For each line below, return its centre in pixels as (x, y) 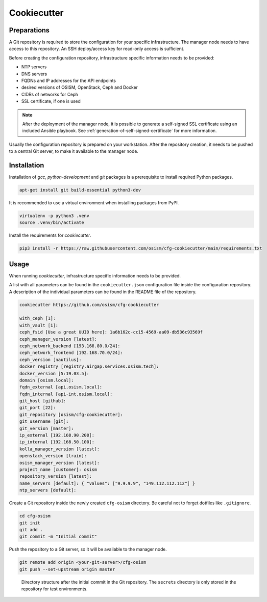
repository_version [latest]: (56, 477)
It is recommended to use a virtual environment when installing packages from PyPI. (94, 203)
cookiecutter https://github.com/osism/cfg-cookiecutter (89, 305)
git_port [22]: (37, 408)
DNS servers (34, 74)
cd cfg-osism (35, 516)
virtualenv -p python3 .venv (54, 216)
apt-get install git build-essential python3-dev (80, 190)
